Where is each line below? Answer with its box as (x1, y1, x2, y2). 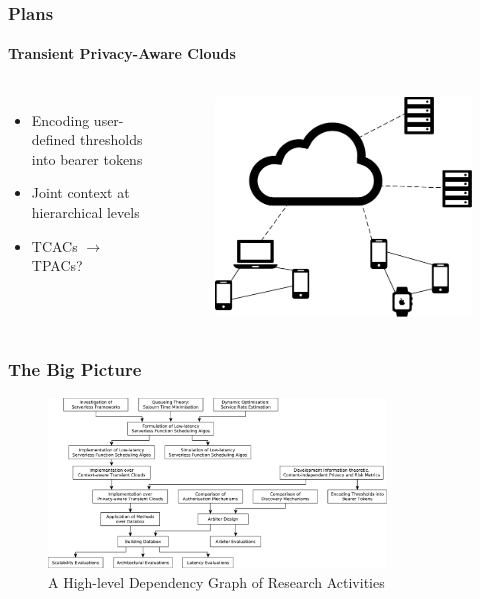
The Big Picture (8, 357, 142, 382)
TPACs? (31, 255, 83, 276)
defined (31, 129, 76, 150)
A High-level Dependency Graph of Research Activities (48, 571, 385, 592)
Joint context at (31, 182, 130, 203)
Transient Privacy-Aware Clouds (8, 43, 236, 64)
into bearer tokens (31, 148, 143, 169)
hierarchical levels (31, 202, 140, 223)
